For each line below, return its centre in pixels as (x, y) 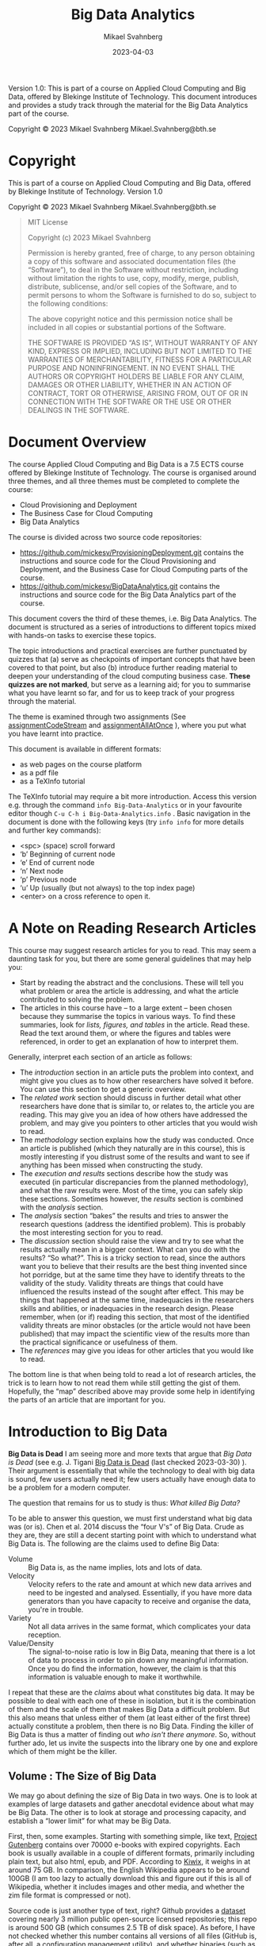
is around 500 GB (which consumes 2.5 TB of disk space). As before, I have (132, 1927)
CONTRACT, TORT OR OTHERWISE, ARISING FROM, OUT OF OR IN (137, 393)
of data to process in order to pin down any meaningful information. (138, 1659)
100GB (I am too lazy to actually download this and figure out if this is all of (130, 1878)
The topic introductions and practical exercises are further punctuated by (128, 650)
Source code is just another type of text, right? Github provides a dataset (127, 1910)
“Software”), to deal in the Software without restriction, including (133, 269)
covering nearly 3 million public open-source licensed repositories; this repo (133, 1919)
